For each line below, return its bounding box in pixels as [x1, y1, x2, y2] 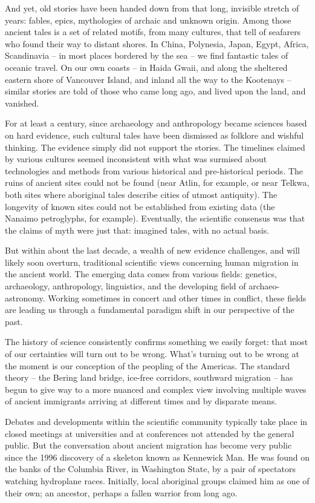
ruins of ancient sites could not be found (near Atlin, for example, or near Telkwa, [5, 176, 310, 189]
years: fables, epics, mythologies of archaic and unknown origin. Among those [5, 13, 291, 26]
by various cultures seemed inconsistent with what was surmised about [5, 153, 267, 165]
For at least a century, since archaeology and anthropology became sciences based [5, 117, 307, 130]
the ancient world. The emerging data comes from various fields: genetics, [5, 268, 277, 280]
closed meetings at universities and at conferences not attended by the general [5, 427, 294, 439]
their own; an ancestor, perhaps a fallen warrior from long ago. [5, 486, 238, 499]
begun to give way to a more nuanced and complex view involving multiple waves [5, 383, 307, 395]
